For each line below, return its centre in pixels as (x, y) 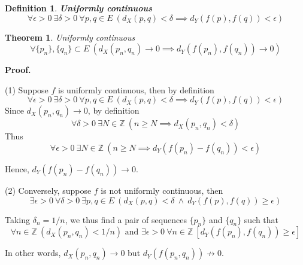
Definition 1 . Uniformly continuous (79, 8)
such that (261, 219)
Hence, (17, 168)
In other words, (33, 253)
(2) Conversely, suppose (48, 190)
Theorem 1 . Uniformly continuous (70, 37)
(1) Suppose (27, 89)
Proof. (18, 70)
